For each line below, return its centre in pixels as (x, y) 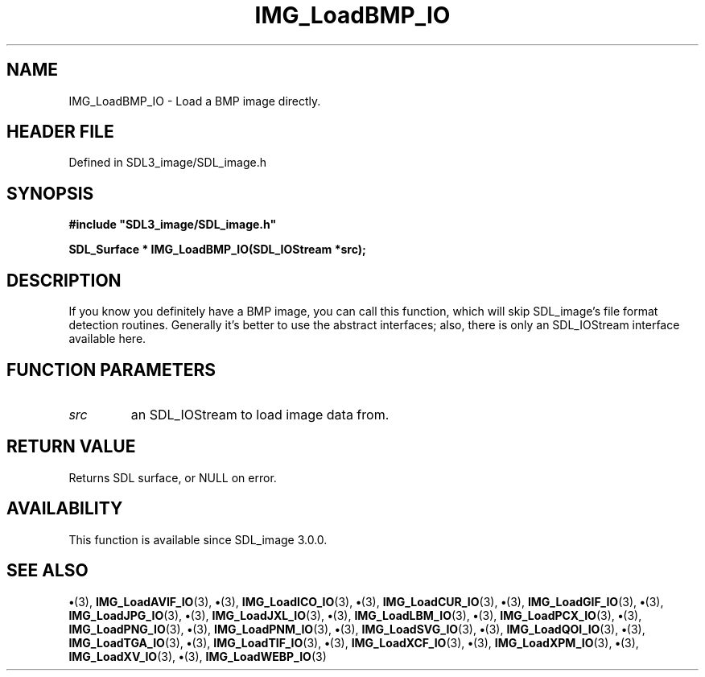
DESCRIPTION (64, 280)
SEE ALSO (47, 571)
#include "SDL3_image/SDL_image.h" (173, 225)
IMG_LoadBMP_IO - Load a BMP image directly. (195, 101)
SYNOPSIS (50, 193)
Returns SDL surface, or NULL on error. (173, 477)
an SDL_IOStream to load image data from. (260, 414)
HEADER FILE (60, 132)
